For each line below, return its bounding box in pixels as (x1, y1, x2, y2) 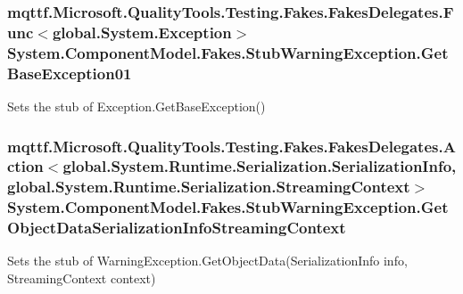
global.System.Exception (52, 20, 232, 43)
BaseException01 (7, 61, 132, 84)
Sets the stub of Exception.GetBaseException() (7, 96, 266, 115)
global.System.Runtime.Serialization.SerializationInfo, (62, 155, 457, 177)
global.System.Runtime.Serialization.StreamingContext (7, 176, 410, 198)
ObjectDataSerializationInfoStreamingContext (7, 216, 346, 239)
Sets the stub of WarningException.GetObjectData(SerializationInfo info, (7, 251, 408, 270)
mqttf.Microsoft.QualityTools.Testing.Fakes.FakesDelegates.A (7, 135, 456, 157)
